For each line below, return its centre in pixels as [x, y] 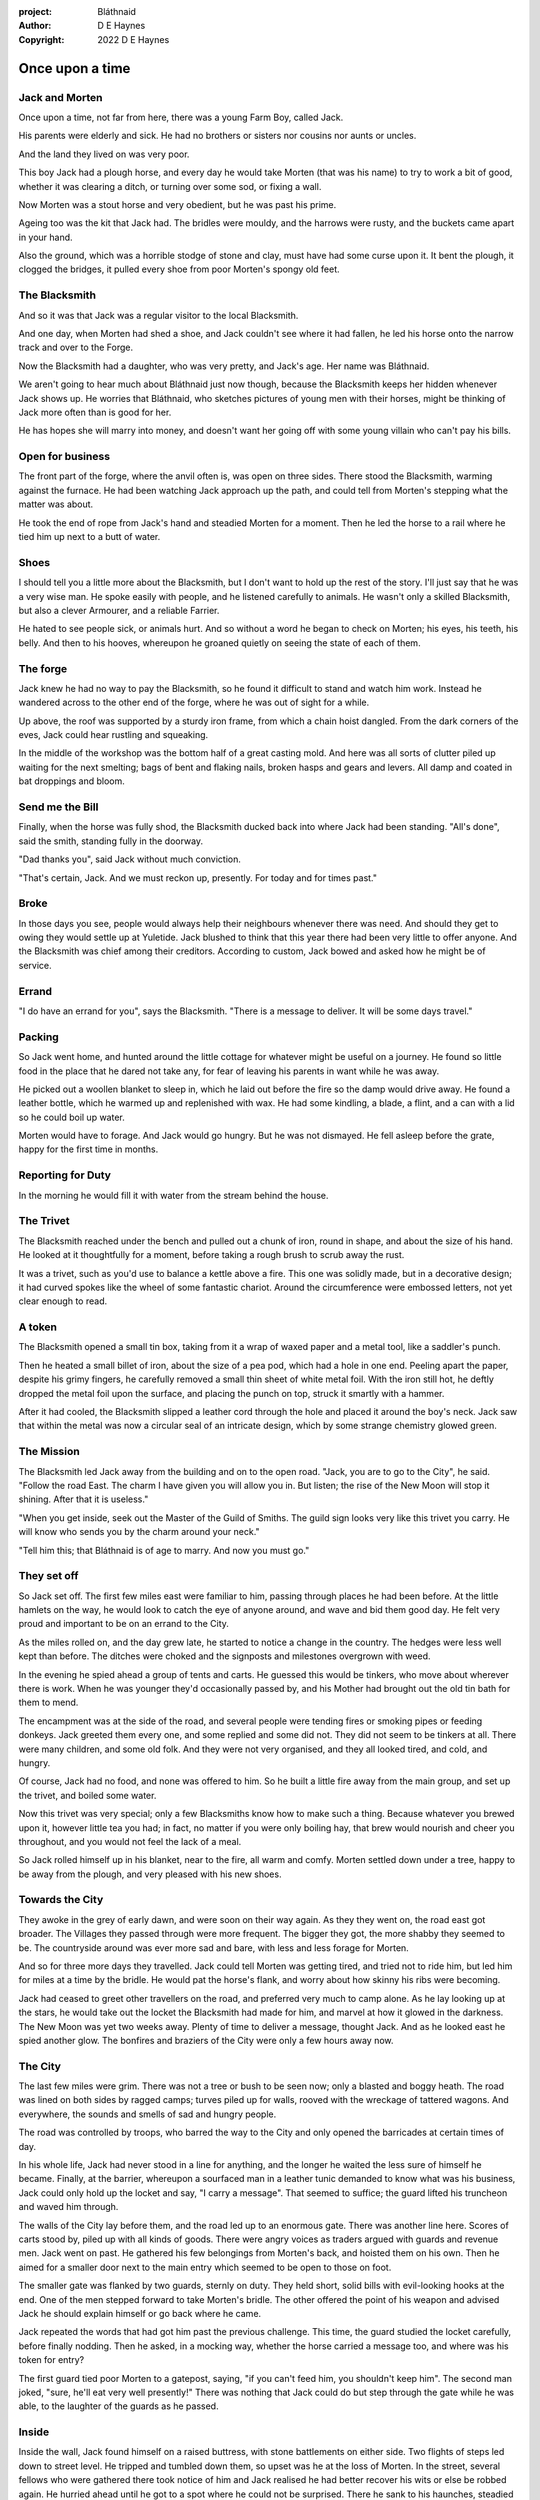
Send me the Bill [58, 807]
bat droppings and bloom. [71, 781]
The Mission [49, 1452]
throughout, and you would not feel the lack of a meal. [130, 1841]
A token [38, 1327]
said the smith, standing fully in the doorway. [111, 841]
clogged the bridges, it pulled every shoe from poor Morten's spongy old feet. [179, 269]
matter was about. [56, 504]
